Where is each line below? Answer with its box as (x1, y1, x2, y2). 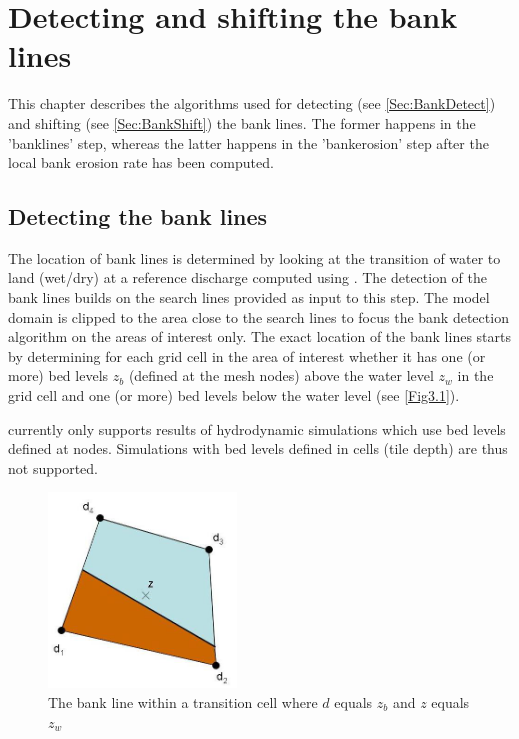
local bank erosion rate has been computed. (8, 152, 274, 173)
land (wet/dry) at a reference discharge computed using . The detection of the (8, 267, 488, 288)
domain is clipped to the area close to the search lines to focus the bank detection (8, 306, 509, 327)
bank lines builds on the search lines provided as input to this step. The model (8, 287, 490, 308)
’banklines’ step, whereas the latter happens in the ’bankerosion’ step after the (8, 132, 489, 153)
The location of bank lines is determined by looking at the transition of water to (8, 247, 501, 268)
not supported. (8, 457, 98, 478)
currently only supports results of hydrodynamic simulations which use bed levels (8, 418, 506, 439)
